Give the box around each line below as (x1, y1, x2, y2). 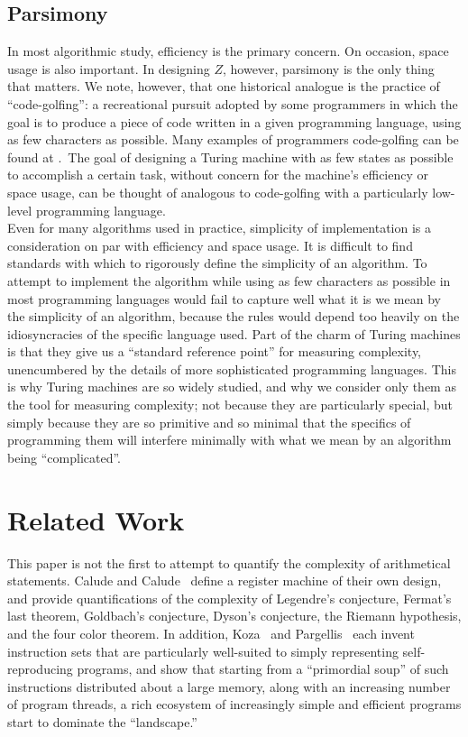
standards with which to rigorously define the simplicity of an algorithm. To (7, 253, 427, 272)
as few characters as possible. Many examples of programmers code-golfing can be (7, 130, 459, 149)
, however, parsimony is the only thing (222, 59, 435, 78)
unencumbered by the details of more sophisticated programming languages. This (7, 359, 456, 378)
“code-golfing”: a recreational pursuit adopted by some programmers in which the (7, 94, 458, 113)
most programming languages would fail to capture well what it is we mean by (7, 289, 441, 308)
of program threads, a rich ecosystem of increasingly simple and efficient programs (7, 695, 462, 714)
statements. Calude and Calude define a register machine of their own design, (7, 571, 442, 590)
